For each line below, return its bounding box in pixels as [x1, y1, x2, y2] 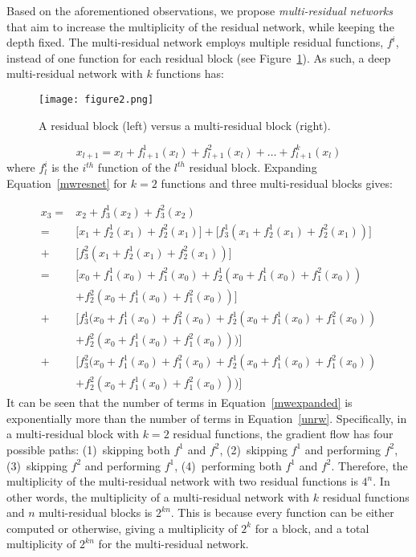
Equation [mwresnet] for [6, 174, 128, 191]
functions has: [156, 65, 224, 82]
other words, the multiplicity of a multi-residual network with [6, 488, 310, 505]
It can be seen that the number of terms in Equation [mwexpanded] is [6, 394, 353, 411]
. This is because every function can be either [170, 504, 394, 521]
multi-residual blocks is [39, 504, 153, 521]
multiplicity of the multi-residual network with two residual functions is [6, 473, 358, 490]
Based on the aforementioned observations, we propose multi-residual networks [6, 2, 394, 18]
